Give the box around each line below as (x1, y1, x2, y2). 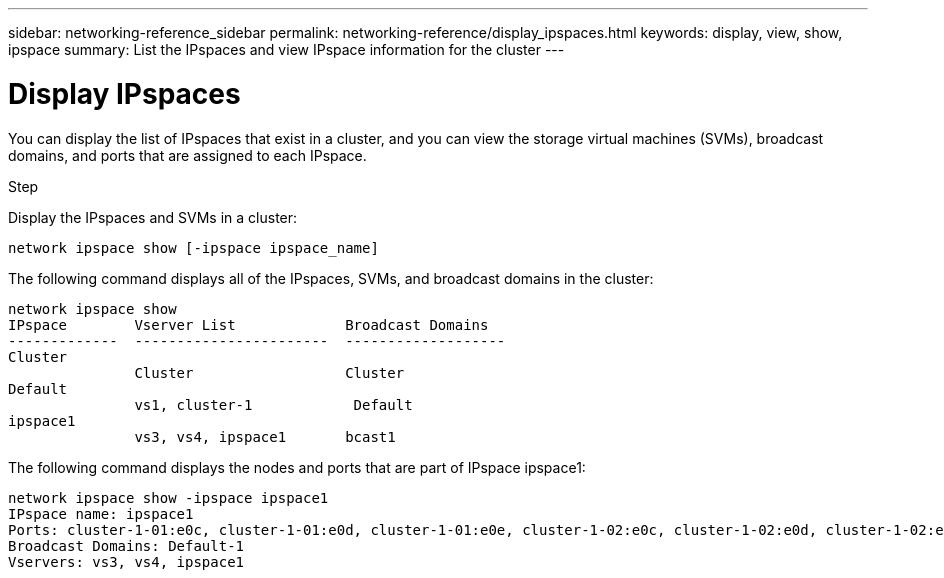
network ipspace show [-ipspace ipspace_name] (8, 239, 379, 256)
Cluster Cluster (134, 364, 405, 381)
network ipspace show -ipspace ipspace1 (8, 489, 329, 506)
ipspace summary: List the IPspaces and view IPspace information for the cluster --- (8, 41, 565, 58)
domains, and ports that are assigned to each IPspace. (8, 146, 367, 164)
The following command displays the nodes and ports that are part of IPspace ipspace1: (8, 458, 586, 476)
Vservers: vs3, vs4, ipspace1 (8, 553, 245, 570)
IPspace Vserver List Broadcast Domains (8, 316, 489, 333)
